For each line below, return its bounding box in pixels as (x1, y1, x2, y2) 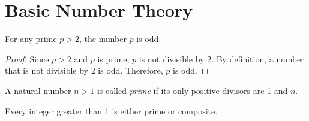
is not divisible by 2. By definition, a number (139, 52, 304, 65)
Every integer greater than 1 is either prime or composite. (5, 104, 218, 117)
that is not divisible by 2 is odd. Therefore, (5, 64, 163, 77)
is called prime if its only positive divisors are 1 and (97, 84, 288, 96)
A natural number (5, 84, 71, 96)
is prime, (97, 52, 130, 65)
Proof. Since (5, 52, 49, 65)
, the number (79, 32, 127, 45)
